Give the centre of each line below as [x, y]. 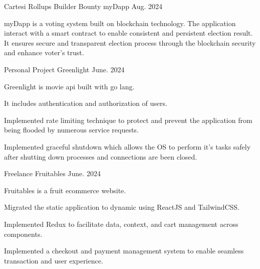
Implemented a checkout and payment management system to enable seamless [124, 251]
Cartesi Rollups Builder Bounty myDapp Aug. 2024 [83, 6]
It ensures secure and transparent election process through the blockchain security [130, 42]
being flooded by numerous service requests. [71, 130]
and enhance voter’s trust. [44, 52]
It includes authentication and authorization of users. [86, 103]
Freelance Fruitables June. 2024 [52, 173]
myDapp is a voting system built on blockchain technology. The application [120, 23]
